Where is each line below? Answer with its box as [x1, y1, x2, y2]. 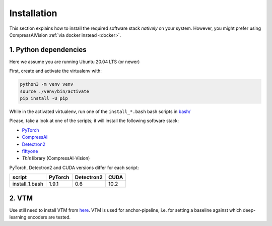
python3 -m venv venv [20, 81, 74, 87]
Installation [9, 8, 57, 19]
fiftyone [22, 148, 38, 154]
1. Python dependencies [9, 45, 87, 54]
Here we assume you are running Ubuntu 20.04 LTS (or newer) [9, 59, 140, 65]
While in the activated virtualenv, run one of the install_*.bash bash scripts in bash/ [9, 108, 191, 115]
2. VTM [9, 194, 33, 202]
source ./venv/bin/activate [20, 88, 89, 94]
